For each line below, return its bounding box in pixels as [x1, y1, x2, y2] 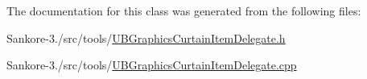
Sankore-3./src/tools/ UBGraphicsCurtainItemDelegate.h [6, 29, 286, 46]
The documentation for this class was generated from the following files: [6, 2, 361, 19]
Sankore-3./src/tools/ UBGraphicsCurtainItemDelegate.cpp [6, 56, 297, 73]
